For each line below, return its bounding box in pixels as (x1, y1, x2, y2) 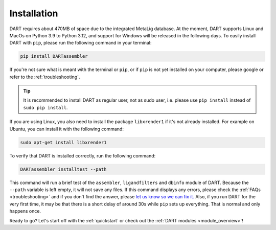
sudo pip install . (23, 104, 68, 110)
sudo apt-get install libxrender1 (20, 140, 107, 145)
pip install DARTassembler (20, 54, 88, 59)
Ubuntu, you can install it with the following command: (9, 126, 124, 132)
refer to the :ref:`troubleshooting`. (9, 74, 80, 80)
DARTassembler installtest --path (20, 166, 107, 172)
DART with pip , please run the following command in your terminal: (9, 40, 152, 46)
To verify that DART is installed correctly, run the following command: (9, 152, 156, 158)
